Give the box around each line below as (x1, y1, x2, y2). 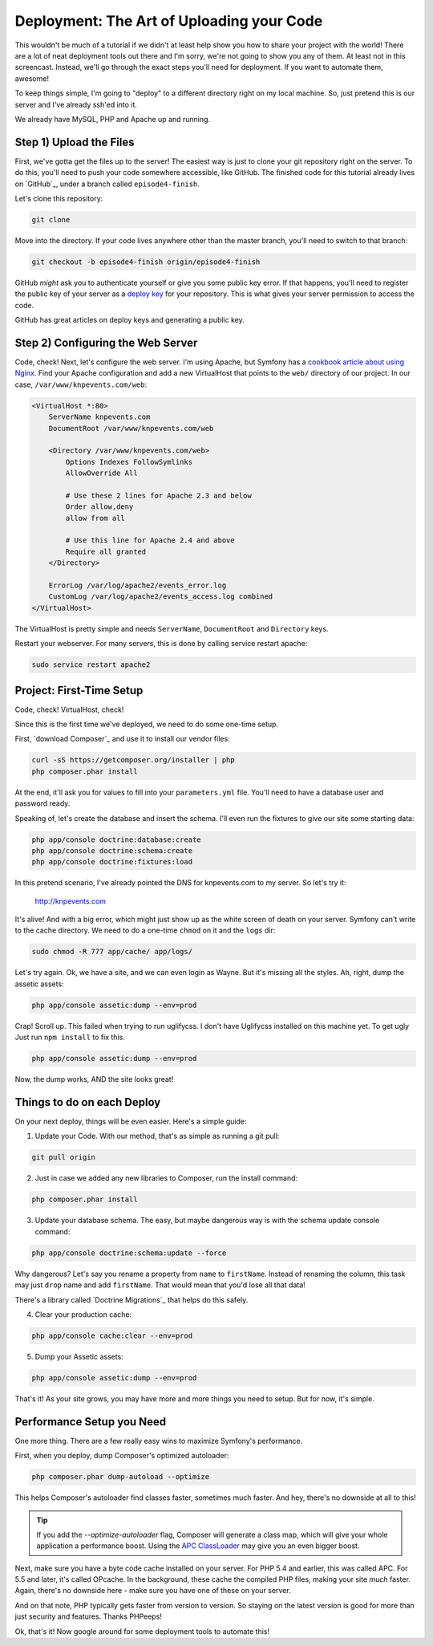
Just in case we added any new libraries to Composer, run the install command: (34, 1173, 298, 1183)
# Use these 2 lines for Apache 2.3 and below (65, 490, 252, 500)
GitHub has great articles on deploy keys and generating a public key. (14, 315, 245, 325)
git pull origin (31, 1152, 96, 1162)
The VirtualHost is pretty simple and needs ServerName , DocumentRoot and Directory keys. (14, 624, 329, 633)
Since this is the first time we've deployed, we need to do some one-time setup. (14, 719, 279, 730)
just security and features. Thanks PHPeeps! (14, 1611, 162, 1621)
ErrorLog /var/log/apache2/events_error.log (48, 581, 227, 590)
